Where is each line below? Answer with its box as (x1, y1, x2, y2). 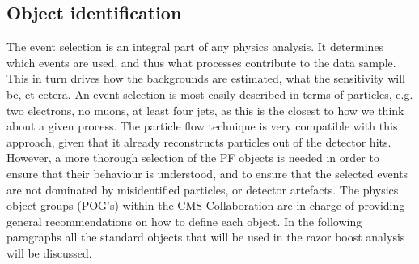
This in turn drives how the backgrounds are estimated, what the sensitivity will (6, 70, 405, 87)
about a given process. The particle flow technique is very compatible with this (6, 117, 398, 134)
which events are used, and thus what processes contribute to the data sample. (6, 53, 396, 70)
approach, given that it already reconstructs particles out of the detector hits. (6, 133, 391, 150)
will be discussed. (6, 244, 92, 261)
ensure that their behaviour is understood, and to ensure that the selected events (6, 164, 408, 181)
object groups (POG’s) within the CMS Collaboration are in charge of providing (6, 197, 405, 214)
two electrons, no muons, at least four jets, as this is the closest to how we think (6, 101, 404, 118)
